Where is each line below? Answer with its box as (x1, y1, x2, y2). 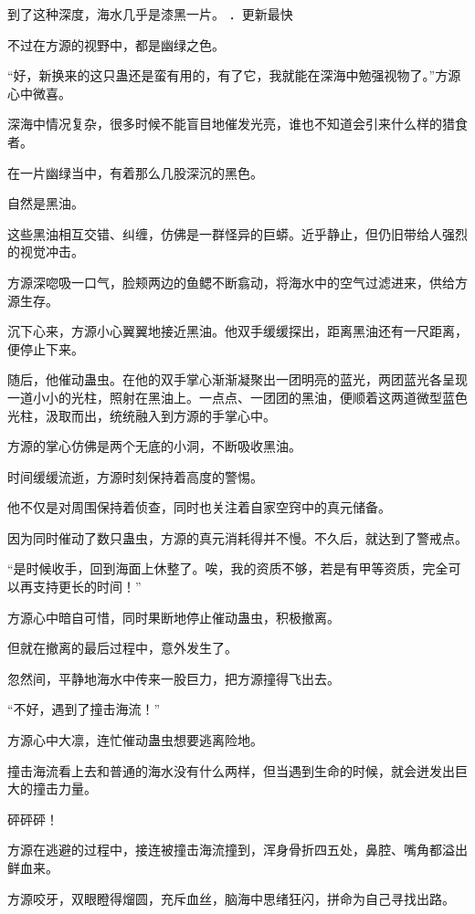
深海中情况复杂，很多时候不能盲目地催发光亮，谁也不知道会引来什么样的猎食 (7, 114, 468, 133)
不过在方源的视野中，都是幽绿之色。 (7, 35, 225, 54)
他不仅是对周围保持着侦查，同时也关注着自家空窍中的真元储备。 (7, 498, 391, 517)
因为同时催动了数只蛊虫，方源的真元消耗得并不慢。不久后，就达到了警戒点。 (7, 528, 468, 547)
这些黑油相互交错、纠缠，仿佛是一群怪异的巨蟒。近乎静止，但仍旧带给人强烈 (7, 224, 468, 243)
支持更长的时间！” (32, 577, 142, 596)
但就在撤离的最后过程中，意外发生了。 (7, 638, 237, 657)
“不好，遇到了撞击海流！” (7, 699, 161, 719)
